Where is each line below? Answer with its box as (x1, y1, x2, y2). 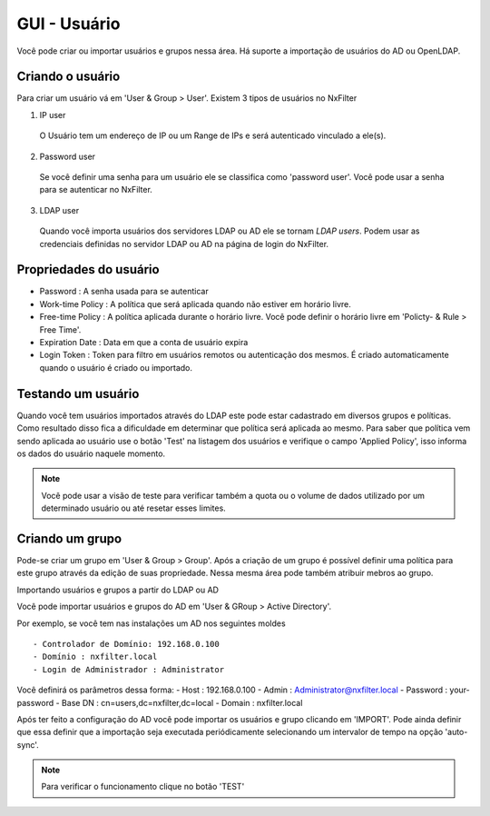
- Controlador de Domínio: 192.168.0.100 (33, 639, 220, 649)
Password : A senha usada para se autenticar (39, 286, 209, 297)
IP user (39, 109, 66, 120)
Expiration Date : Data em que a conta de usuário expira (39, 337, 249, 348)
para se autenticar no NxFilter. (39, 184, 153, 195)
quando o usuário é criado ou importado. (39, 362, 193, 373)
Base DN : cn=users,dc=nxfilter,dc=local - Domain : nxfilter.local (61, 697, 303, 708)
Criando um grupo (16, 531, 122, 546)
